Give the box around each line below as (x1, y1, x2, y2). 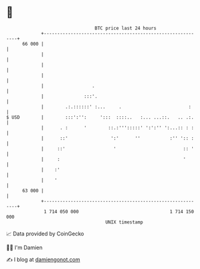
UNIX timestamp (105, 219, 144, 225)
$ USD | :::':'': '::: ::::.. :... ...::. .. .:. (6, 114, 195, 120)
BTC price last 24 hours (95, 25, 157, 31)
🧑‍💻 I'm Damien (6, 244, 43, 251)
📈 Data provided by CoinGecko (6, 230, 84, 237)
